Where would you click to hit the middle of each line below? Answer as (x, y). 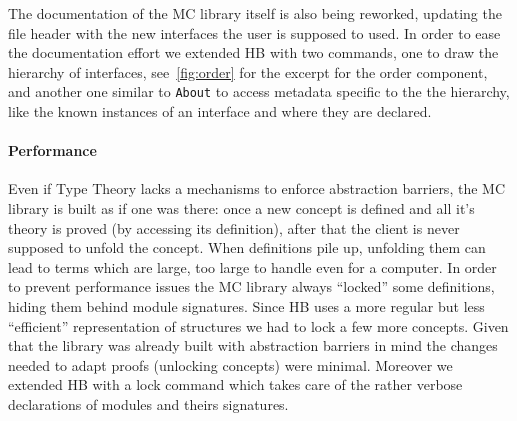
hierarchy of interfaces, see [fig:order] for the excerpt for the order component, (248, 71)
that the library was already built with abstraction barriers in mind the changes (253, 345)
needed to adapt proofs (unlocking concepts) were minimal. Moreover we (230, 364)
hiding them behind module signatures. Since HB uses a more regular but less (246, 305)
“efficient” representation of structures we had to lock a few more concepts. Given (258, 325)
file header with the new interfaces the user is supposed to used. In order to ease (254, 32)
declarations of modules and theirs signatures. (148, 403)
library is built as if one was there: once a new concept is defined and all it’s (241, 208)
